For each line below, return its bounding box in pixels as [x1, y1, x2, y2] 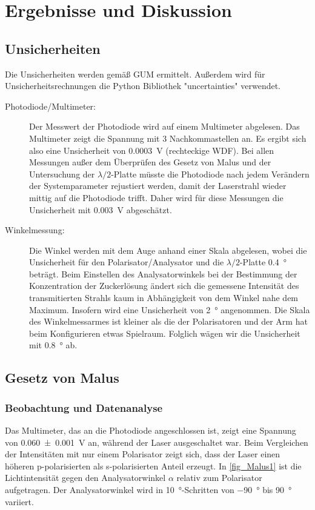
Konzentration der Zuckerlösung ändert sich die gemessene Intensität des [29, 279, 299, 292]
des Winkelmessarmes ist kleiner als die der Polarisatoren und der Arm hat [29, 315, 308, 328]
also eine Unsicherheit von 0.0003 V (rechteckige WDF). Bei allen [29, 144, 274, 156]
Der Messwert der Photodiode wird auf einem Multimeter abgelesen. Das [29, 120, 300, 133]
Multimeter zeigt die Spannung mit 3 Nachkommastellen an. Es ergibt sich [29, 131, 307, 144]
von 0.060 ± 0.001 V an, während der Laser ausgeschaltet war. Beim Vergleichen [5, 435, 308, 448]
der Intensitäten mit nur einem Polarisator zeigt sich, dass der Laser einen [5, 448, 280, 460]
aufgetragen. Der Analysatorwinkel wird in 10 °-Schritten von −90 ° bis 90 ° [5, 483, 292, 496]
